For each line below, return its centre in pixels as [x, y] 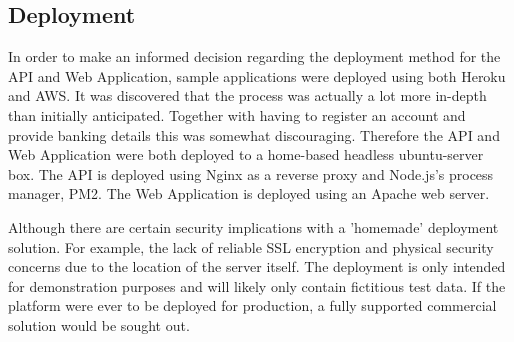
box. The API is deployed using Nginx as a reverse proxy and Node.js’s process [251, 173]
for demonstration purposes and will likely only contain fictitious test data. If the [257, 285]
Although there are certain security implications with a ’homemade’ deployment [253, 226]
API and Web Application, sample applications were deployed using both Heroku [257, 75]
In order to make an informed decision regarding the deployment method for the [254, 56]
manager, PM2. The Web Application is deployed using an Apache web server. [249, 193]
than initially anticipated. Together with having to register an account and [237, 114]
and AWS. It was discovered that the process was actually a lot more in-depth [247, 95]
